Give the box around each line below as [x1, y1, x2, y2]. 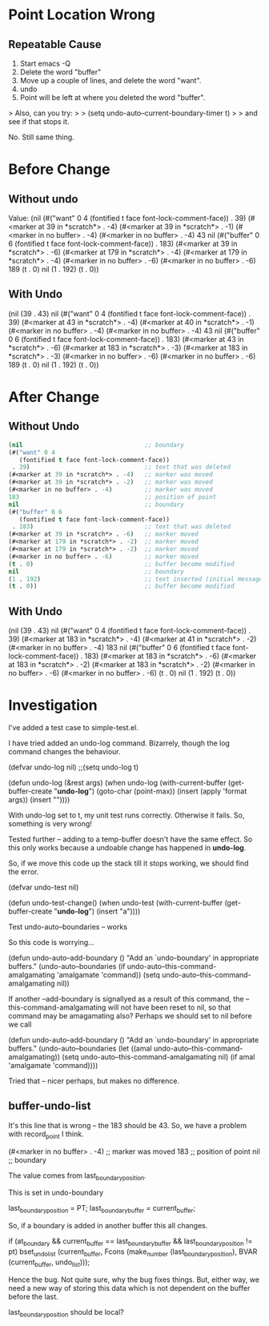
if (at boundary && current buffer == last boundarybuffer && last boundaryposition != [8, 1236, 253, 1248]
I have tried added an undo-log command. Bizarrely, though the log [8, 738, 231, 748]
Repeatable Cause [8, 38, 102, 51]
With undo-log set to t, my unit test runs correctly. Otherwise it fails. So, [8, 810, 245, 820]
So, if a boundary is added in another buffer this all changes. [8, 1221, 208, 1231]
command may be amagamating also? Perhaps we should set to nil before [8, 1011, 252, 1021]
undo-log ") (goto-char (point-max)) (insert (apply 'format [57, 786, 247, 796]
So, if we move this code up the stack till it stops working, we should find [8, 858, 249, 868]
